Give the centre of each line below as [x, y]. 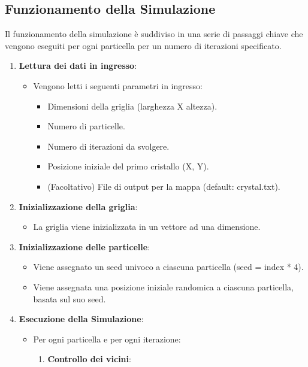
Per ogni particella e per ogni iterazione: [107, 339]
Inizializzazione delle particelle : [84, 246]
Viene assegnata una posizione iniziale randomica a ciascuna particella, [163, 286]
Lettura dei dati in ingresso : [78, 66]
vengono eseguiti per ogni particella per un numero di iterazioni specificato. [143, 45]
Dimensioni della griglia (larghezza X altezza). [132, 106]
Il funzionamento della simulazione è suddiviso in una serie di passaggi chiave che [154, 34]
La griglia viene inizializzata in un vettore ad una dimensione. [147, 227]
